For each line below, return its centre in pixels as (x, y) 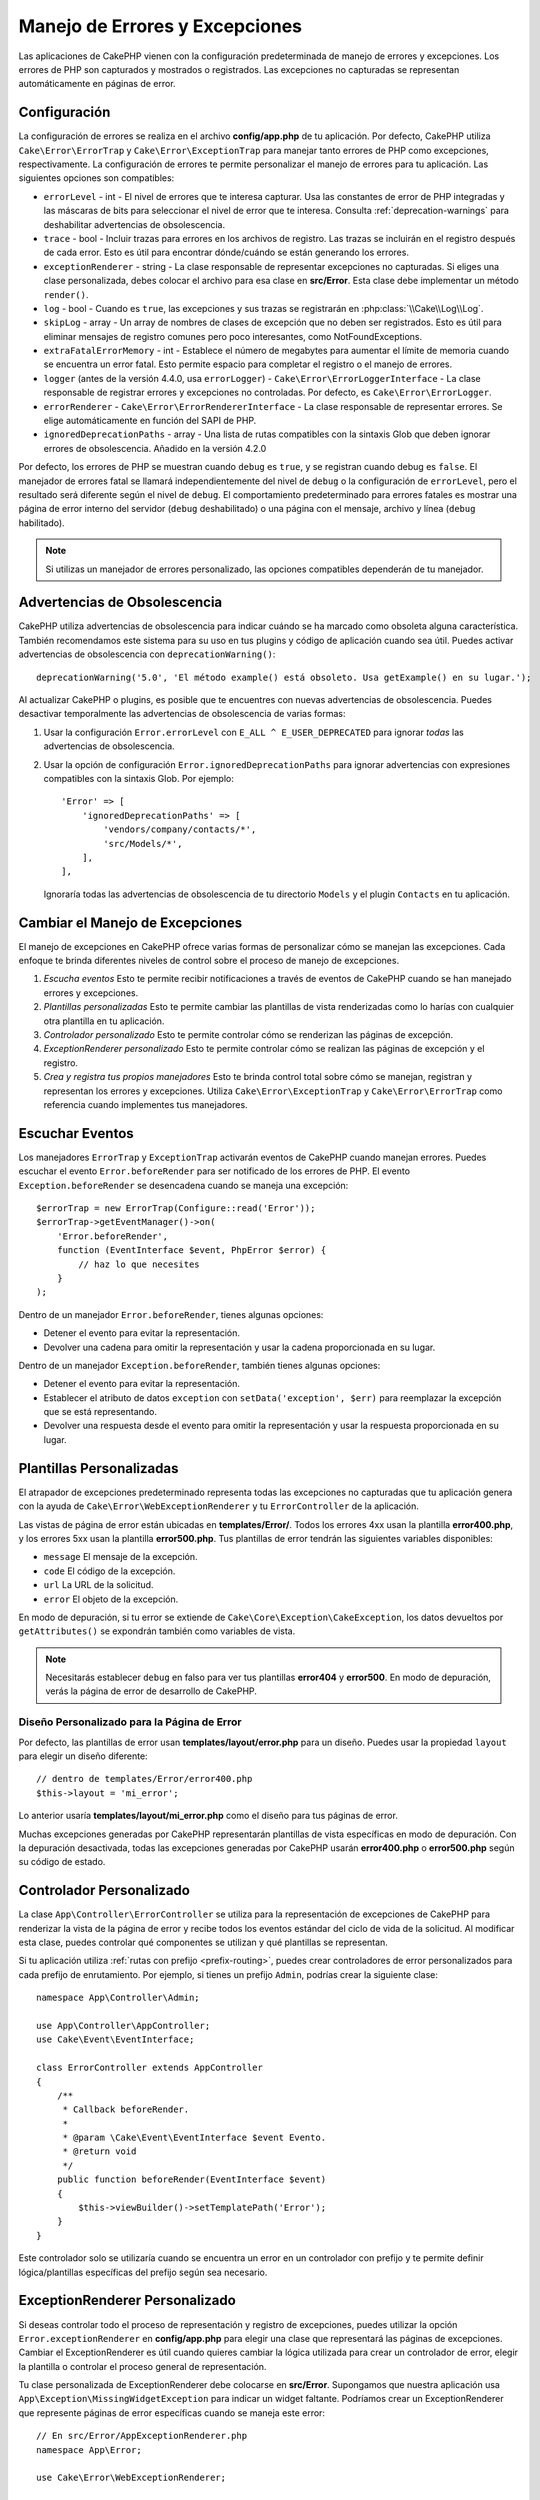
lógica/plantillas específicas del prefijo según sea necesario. (143, 2272)
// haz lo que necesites (139, 1264)
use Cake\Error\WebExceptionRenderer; (131, 2478)
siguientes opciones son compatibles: (96, 178)
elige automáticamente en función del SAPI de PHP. (150, 421)
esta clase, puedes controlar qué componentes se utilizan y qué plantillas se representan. (203, 1942)
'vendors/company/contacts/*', (180, 829)
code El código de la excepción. (109, 1571)
